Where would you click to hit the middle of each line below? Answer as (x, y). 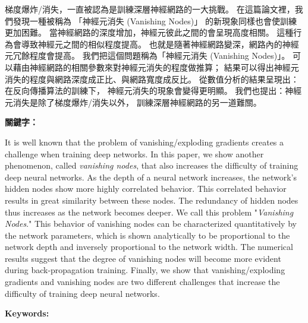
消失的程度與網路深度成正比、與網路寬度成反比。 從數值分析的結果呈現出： (152, 79)
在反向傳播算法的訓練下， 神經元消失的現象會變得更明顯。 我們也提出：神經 (153, 91)
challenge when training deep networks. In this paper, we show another (134, 153)
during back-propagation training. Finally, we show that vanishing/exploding (145, 270)
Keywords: (27, 313)
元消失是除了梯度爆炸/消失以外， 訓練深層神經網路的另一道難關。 (133, 102)
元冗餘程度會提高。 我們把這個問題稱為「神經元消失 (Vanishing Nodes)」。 (147, 56)
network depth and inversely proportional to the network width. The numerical (149, 247)
